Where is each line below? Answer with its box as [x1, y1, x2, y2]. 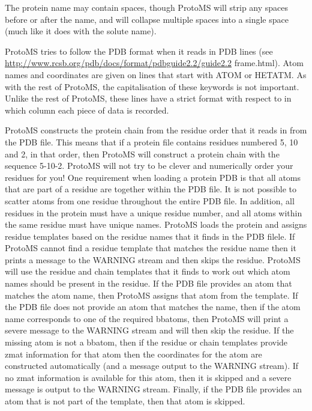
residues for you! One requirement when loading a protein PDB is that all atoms [5, 171, 301, 183]
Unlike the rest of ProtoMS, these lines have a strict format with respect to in [5, 92, 292, 105]
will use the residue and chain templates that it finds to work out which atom [5, 265, 290, 278]
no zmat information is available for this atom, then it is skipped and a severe [5, 371, 292, 383]
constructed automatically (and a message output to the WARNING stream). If [5, 359, 299, 372]
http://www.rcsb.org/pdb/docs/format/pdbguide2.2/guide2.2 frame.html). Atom [5, 56, 304, 69]
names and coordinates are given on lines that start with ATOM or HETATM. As [5, 68, 307, 81]
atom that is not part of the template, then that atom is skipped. [5, 395, 245, 407]
